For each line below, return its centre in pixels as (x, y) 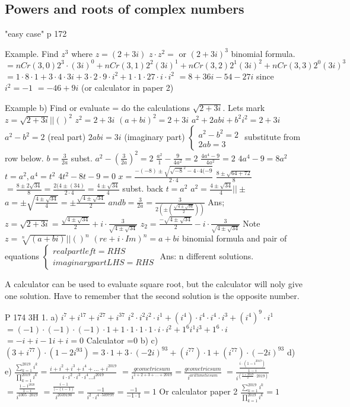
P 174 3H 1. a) (32, 317)
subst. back (143, 188)
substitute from (273, 137)
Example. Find (32, 53)
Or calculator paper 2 (198, 391)
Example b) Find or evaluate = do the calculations (98, 108)
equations (22, 256)
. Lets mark (244, 108)
